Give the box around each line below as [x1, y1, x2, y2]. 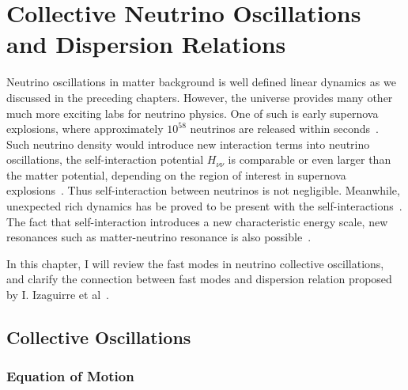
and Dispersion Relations [6, 28, 286, 60]
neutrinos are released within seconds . [190, 120, 379, 137]
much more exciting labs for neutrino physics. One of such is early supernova [6, 104, 379, 121]
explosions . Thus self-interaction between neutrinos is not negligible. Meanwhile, [6, 182, 400, 199]
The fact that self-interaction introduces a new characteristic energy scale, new [6, 213, 388, 229]
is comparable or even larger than [228, 151, 391, 168]
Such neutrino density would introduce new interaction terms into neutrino [6, 135, 370, 152]
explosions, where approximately [6, 120, 164, 137]
